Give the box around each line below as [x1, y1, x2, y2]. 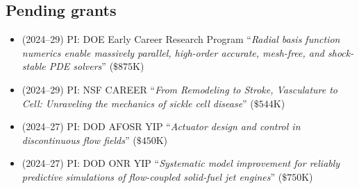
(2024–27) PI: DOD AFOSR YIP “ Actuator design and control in [22, 119, 301, 134]
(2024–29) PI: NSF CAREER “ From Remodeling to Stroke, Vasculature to [22, 82, 338, 96]
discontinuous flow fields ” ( [22, 132, 137, 147]
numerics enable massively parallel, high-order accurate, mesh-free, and [22, 45, 324, 60]
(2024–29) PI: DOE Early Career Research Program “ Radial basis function [22, 32, 340, 46]
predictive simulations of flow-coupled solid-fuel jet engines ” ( [22, 169, 283, 183]
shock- [327, 45, 354, 60]
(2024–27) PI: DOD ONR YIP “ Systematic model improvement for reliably [22, 156, 340, 170]
